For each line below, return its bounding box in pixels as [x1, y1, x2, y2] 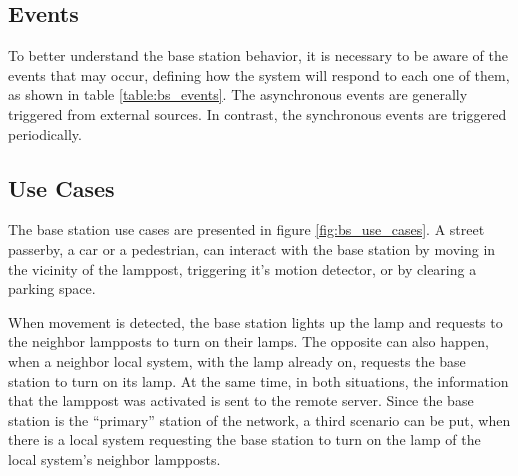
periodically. [8, 123, 82, 144]
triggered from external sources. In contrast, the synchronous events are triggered [8, 103, 507, 124]
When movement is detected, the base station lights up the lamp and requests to [8, 311, 503, 332]
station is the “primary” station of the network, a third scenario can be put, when [8, 409, 511, 430]
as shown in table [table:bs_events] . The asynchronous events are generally [8, 84, 468, 105]
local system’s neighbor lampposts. [8, 448, 221, 469]
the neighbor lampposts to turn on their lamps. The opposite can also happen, [8, 331, 489, 352]
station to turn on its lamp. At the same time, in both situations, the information [8, 370, 509, 391]
